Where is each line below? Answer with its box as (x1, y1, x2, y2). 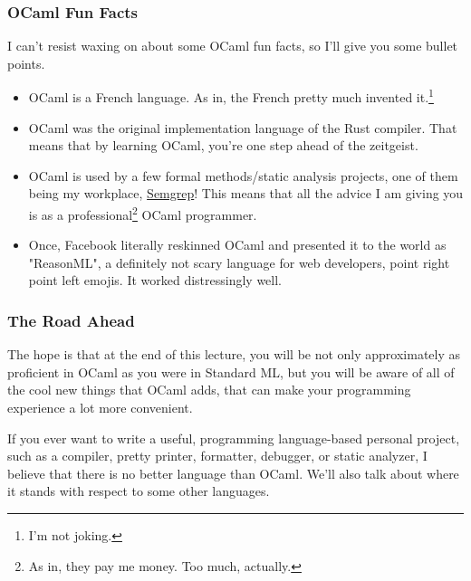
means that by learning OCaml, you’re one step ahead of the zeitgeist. (28, 136, 418, 155)
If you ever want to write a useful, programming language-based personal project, (7, 428, 460, 447)
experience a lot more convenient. (7, 398, 193, 417)
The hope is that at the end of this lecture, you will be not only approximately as (7, 345, 461, 364)
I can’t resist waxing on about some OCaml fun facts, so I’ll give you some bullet (7, 36, 458, 55)
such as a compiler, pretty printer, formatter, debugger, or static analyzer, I (7, 446, 428, 465)
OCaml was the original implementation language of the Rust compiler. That (28, 118, 457, 137)
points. (7, 53, 45, 72)
